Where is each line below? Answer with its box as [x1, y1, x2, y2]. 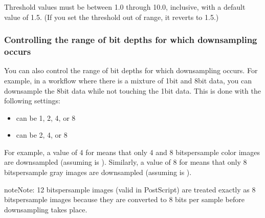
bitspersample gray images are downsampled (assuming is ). [4, 167, 192, 178]
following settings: [4, 95, 60, 106]
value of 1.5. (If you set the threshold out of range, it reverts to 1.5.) [4, 11, 219, 22]
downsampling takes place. [4, 204, 87, 214]
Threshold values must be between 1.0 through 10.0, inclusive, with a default [4, 2, 246, 12]
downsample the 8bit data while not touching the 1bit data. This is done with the [4, 85, 261, 96]
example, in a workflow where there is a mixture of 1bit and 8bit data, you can [4, 75, 252, 85]
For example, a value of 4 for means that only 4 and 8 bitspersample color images [4, 146, 260, 157]
